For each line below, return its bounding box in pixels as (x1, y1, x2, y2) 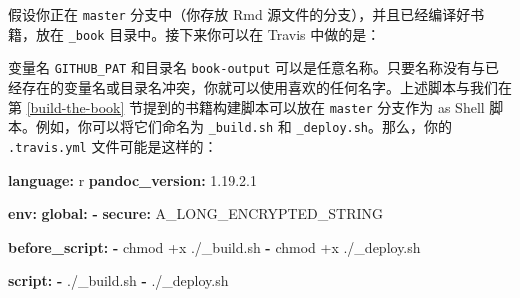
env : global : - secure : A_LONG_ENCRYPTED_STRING (8, 203, 384, 224)
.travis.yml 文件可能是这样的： (8, 135, 218, 156)
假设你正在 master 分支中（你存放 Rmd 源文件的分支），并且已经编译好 (8, 4, 471, 24)
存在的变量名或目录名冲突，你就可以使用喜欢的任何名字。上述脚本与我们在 (21, 76, 512, 97)
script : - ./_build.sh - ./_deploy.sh (8, 270, 229, 291)
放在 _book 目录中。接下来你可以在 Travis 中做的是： (35, 23, 381, 44)
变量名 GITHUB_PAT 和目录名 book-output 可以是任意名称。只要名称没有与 (8, 57, 486, 78)
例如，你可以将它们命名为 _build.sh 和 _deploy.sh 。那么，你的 (35, 116, 453, 137)
